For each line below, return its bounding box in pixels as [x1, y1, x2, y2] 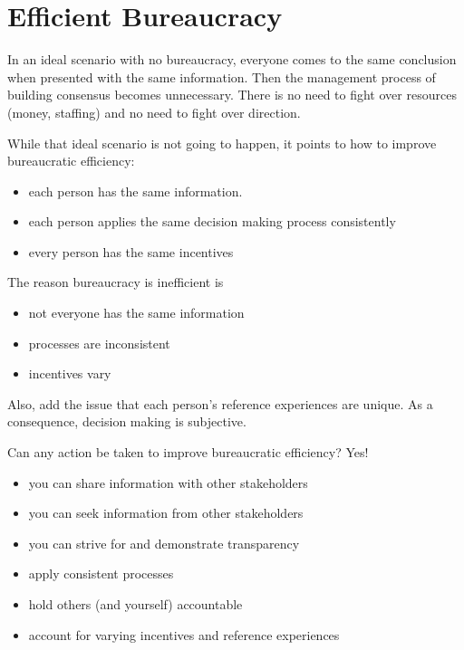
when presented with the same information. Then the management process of [7, 67, 436, 86]
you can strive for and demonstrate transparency [28, 533, 300, 552]
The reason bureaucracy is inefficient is [7, 272, 224, 292]
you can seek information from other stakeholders [28, 503, 304, 522]
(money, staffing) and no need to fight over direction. [7, 102, 301, 121]
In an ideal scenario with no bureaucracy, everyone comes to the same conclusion [7, 50, 457, 69]
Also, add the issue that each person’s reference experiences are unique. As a [7, 394, 433, 413]
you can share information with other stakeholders [28, 473, 308, 492]
